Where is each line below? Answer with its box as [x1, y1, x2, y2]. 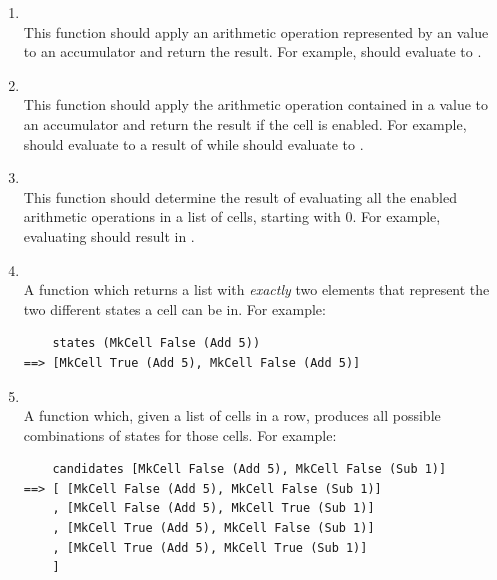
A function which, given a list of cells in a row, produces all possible [23, 405, 441, 426]
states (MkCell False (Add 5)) [52, 336, 261, 351]
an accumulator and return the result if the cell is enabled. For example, [23, 113, 467, 134]
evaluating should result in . [23, 225, 195, 246]
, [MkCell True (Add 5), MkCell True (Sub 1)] [52, 540, 368, 555]
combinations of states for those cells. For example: [23, 424, 337, 445]
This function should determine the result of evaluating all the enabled [23, 186, 457, 207]
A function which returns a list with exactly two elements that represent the [23, 279, 490, 300]
